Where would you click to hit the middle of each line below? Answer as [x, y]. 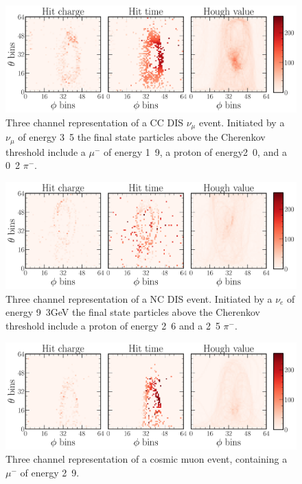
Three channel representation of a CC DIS [94, 122]
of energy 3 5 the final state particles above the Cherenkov [142, 137]
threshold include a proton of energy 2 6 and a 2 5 [113, 325]
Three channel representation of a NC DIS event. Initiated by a [139, 298]
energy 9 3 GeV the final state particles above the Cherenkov [133, 312]
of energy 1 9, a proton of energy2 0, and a [195, 151]
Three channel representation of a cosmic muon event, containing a [147, 459]
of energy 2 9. [50, 472]
